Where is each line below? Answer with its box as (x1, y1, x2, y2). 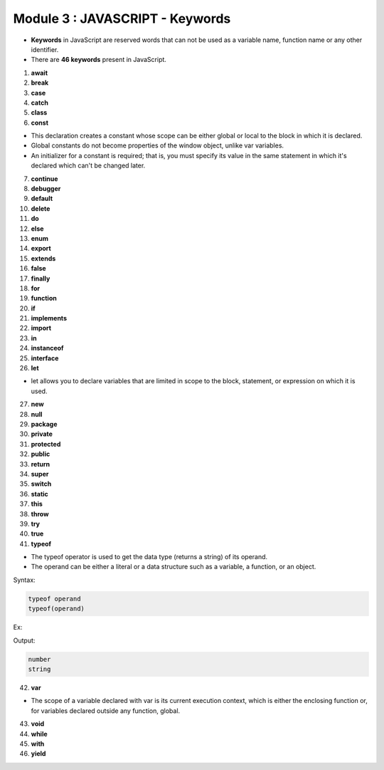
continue (31, 175, 58, 183)
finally (31, 274, 50, 283)
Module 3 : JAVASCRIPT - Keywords (13, 11, 231, 26)
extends (31, 254, 56, 263)
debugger (31, 184, 61, 193)
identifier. (31, 45, 59, 53)
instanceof (31, 344, 64, 353)
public (31, 449, 50, 459)
